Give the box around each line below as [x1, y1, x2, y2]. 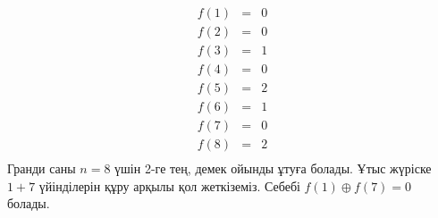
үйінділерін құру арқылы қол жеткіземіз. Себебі [38, 176, 300, 195]
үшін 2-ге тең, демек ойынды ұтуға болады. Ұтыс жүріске [114, 159, 432, 178]
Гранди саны [7, 159, 76, 178]
